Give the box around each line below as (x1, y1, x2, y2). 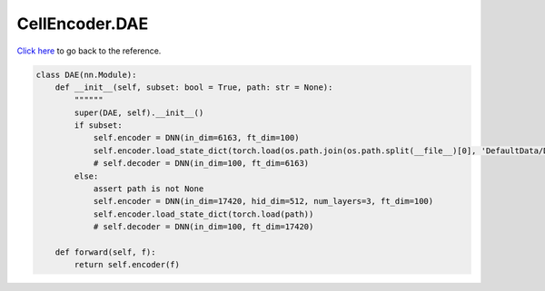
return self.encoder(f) (74, 259, 181, 270)
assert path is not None (93, 184, 204, 194)
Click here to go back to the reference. (16, 45, 162, 56)
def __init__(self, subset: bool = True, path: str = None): (54, 82, 333, 92)
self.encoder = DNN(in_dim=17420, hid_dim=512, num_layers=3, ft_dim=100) (93, 196, 434, 207)
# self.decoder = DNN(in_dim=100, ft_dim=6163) (93, 159, 310, 169)
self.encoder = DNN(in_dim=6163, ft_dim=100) (93, 132, 300, 143)
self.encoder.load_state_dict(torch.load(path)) (93, 209, 314, 219)
